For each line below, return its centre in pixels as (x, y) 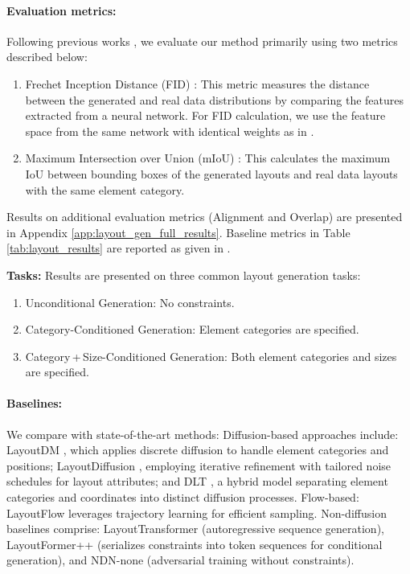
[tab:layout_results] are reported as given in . (119, 248)
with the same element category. (105, 189)
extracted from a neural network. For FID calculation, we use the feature (205, 115)
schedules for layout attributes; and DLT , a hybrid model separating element (197, 481)
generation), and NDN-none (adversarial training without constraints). (180, 560)
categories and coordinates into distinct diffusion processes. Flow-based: (183, 497)
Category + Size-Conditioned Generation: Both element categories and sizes (211, 356)
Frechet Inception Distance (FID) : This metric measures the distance (197, 83)
